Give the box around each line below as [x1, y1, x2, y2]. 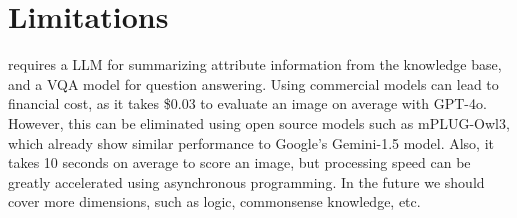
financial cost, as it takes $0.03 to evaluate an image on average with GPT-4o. [8, 93, 487, 114]
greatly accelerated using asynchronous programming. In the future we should [8, 171, 485, 192]
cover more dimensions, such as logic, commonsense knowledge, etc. [8, 191, 421, 212]
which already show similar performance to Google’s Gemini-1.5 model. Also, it [8, 132, 494, 153]
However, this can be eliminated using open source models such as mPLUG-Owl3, [8, 112, 510, 133]
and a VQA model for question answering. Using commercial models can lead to [8, 73, 499, 94]
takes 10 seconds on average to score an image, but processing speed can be [8, 152, 471, 173]
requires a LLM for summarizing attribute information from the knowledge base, [8, 54, 502, 75]
